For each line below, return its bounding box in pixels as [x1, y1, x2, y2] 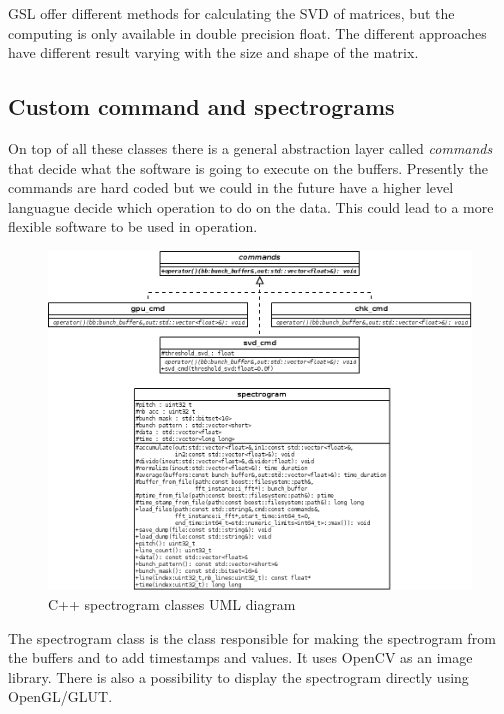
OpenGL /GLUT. [8, 686, 113, 707]
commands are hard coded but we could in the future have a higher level [8, 177, 454, 198]
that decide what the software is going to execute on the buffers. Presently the [8, 157, 489, 178]
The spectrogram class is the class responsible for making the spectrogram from [8, 627, 496, 648]
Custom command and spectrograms [8, 91, 395, 122]
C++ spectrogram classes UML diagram [48, 594, 296, 614]
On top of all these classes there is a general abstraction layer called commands [8, 137, 493, 158]
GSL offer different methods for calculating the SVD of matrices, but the [8, 3, 455, 23]
